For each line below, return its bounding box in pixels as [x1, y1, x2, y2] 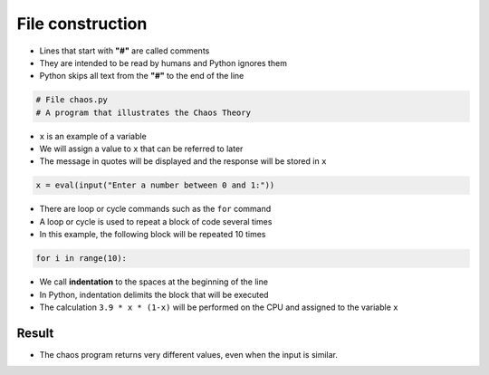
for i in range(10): [35, 254, 127, 264]
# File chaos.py [35, 95, 109, 105]
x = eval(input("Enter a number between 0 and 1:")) [35, 180, 275, 190]
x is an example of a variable [39, 130, 147, 141]
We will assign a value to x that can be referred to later [39, 143, 244, 154]
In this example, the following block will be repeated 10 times [39, 229, 266, 240]
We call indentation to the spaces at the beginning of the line [39, 276, 269, 287]
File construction [16, 14, 148, 34]
